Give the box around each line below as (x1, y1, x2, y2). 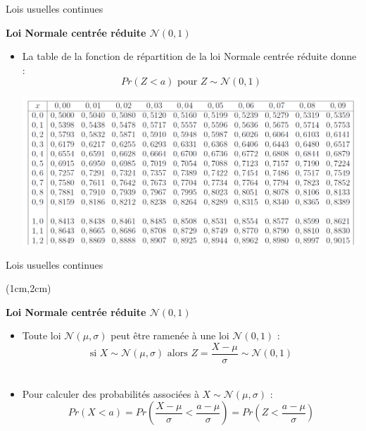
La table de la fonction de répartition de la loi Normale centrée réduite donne (22, 49, 357, 63)
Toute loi (22, 328, 61, 343)
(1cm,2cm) (6, 281, 51, 296)
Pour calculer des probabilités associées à (22, 386, 199, 401)
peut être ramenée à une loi (111, 328, 229, 343)
